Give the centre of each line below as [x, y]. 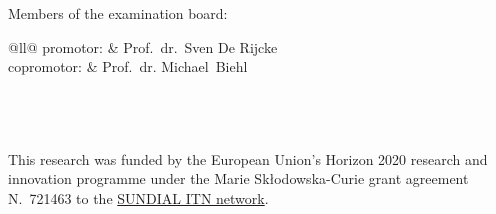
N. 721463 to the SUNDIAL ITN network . [138, 197]
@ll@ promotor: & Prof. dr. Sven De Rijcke [143, 46]
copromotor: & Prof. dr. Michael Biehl [128, 66]
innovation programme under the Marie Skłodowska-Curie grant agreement [238, 178]
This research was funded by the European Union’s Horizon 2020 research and [248, 158]
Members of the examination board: [118, 13]
